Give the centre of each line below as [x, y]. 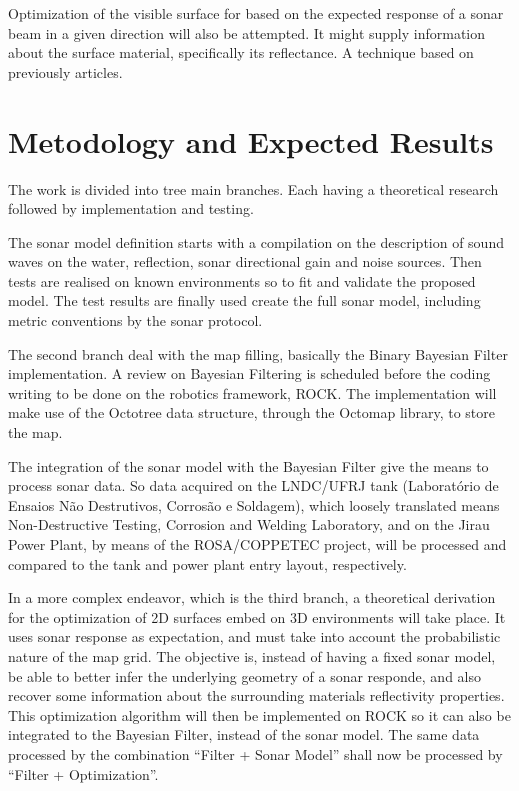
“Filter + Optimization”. [83, 773]
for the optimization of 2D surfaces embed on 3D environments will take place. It [257, 616]
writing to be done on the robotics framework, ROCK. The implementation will [252, 392]
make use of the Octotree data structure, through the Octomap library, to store [252, 412]
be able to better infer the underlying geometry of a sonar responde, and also [244, 675]
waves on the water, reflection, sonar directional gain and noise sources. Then [245, 261]
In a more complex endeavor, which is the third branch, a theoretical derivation [252, 597]
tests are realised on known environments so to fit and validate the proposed [242, 280]
